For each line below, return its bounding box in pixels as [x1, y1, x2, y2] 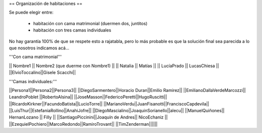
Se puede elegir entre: [9, 10, 53, 15]
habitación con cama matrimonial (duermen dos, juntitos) [33, 20, 147, 26]
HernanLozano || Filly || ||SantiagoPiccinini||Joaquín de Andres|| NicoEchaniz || [9, 114, 168, 120]
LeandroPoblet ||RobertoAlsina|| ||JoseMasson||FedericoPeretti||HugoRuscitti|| [9, 94, 167, 100]
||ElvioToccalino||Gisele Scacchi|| [9, 70, 76, 75]
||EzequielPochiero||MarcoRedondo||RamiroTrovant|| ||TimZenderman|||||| [9, 121, 158, 127]
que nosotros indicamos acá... [9, 45, 70, 51]
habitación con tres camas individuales [33, 27, 112, 33]
